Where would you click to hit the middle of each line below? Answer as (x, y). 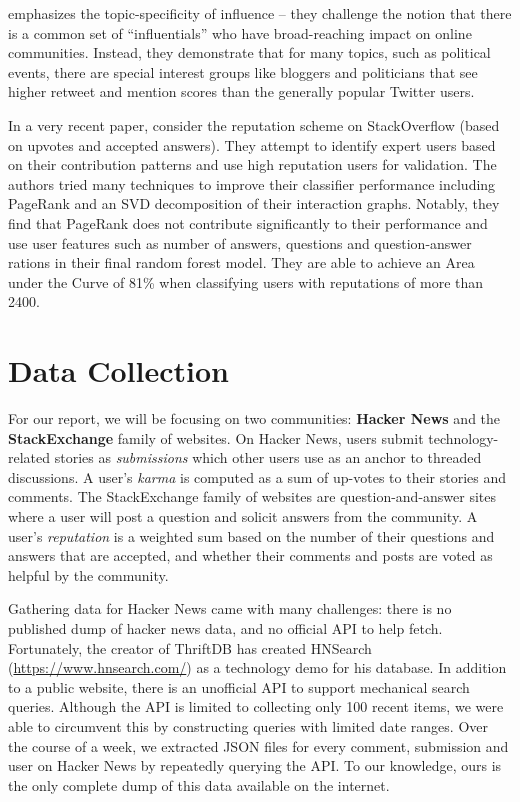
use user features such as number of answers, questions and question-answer (240, 242)
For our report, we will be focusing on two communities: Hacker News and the (254, 418)
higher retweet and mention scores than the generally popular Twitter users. (241, 91)
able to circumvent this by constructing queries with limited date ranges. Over (248, 725)
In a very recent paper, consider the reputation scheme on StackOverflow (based (254, 124)
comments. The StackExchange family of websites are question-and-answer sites (252, 496)
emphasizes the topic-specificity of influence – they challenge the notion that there (260, 13)
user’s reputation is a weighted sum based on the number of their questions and (251, 535)
